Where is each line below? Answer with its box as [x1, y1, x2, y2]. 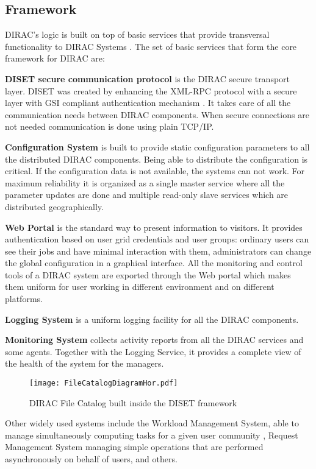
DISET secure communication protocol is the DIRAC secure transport [5, 72, 290, 85]
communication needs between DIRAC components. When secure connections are [5, 108, 309, 121]
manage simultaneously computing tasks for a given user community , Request [5, 428, 298, 441]
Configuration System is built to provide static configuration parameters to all [5, 140, 310, 153]
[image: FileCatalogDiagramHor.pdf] [29, 379, 178, 388]
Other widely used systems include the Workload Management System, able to [5, 417, 299, 429]
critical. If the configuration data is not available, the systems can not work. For [5, 164, 305, 177]
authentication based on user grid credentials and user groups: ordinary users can [5, 233, 309, 245]
